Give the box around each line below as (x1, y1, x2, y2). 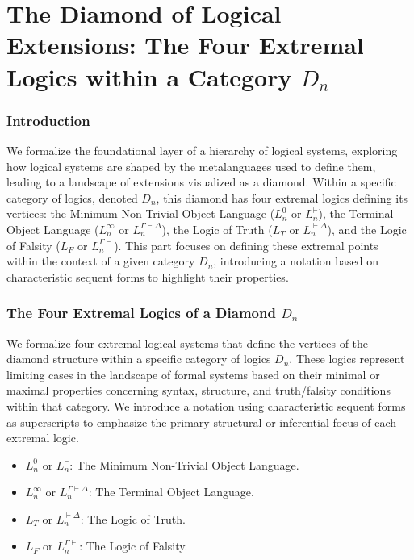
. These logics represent (289, 350, 405, 367)
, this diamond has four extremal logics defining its (156, 189, 408, 206)
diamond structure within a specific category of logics (6, 350, 271, 367)
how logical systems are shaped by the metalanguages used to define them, (6, 157, 376, 174)
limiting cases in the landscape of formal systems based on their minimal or (6, 366, 380, 382)
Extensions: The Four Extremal (6, 28, 364, 61)
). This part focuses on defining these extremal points (114, 236, 378, 253)
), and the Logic (327, 220, 407, 237)
